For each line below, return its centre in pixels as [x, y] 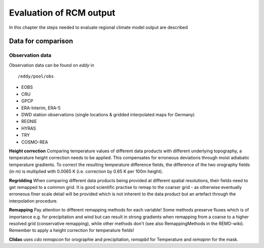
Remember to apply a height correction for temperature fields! [72, 230]
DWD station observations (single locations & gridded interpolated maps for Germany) [108, 115]
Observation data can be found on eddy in [52, 65]
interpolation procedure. [33, 201]
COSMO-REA [35, 142]
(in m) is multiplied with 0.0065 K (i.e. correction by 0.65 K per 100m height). [86, 171]
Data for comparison [41, 41]
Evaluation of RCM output [62, 13]
